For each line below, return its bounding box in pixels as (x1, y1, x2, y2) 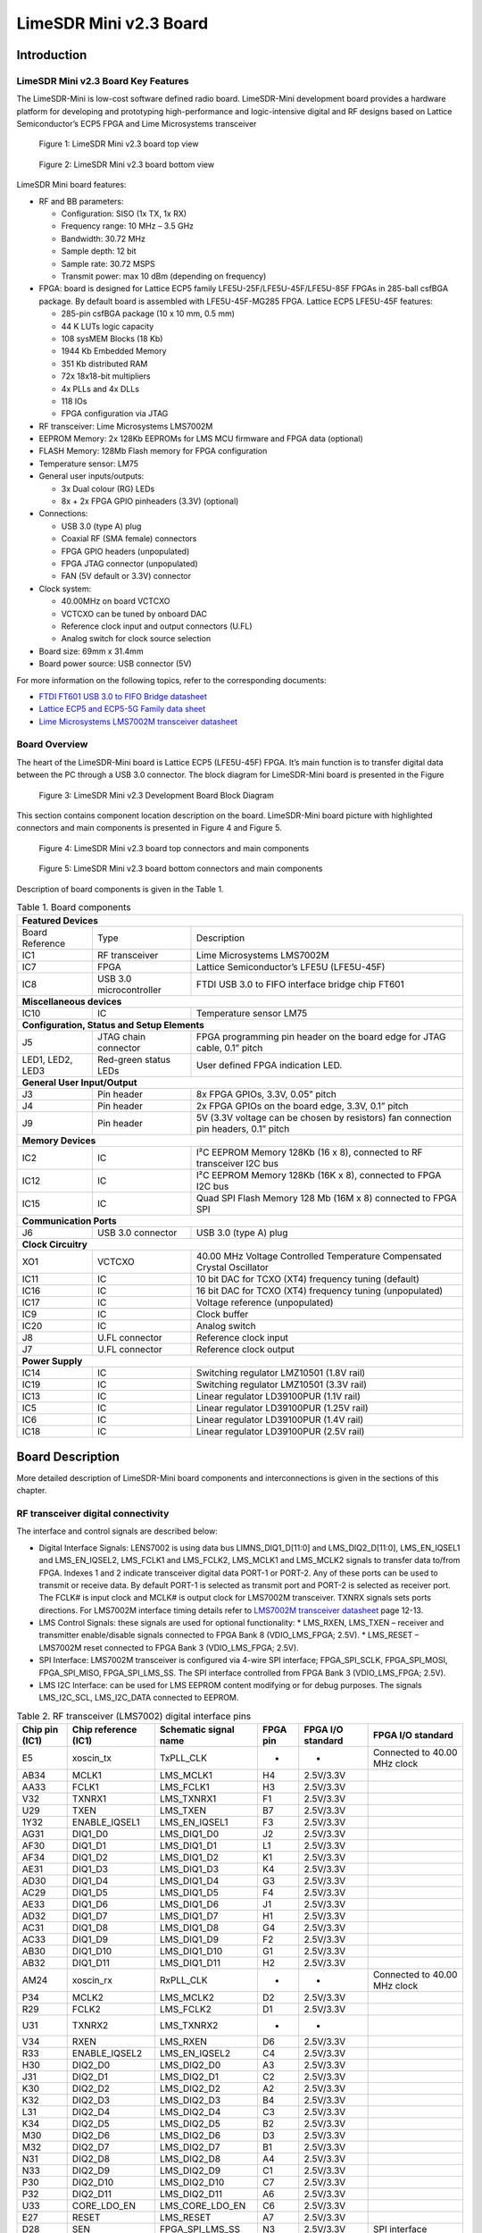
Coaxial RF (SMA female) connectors (61, 533, 197, 544)
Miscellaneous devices (21, 996, 122, 1008)
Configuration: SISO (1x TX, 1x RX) (61, 208, 187, 219)
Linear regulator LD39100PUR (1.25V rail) (196, 1402, 370, 1415)
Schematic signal (159, 1724, 236, 1736)
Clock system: (38, 583, 92, 594)
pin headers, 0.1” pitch (196, 1123, 290, 1135)
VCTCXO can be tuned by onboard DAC (61, 608, 207, 619)
